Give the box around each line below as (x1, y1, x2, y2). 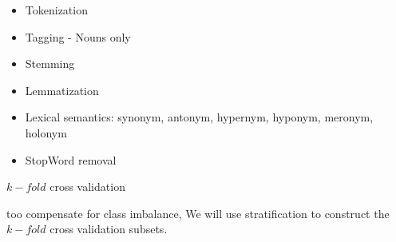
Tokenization (25, 2, 88, 18)
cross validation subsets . (49, 220, 168, 237)
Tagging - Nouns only (25, 28, 131, 45)
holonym (25, 124, 67, 141)
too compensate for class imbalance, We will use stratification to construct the (6, 204, 390, 221)
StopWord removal (25, 151, 117, 168)
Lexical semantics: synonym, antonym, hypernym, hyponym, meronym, (25, 109, 374, 125)
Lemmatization (25, 81, 99, 98)
